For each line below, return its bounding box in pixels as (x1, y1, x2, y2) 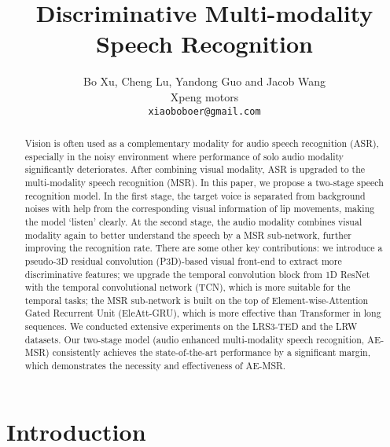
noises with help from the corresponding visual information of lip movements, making (24, 202, 375, 215)
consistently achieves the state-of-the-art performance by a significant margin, (52, 346, 371, 359)
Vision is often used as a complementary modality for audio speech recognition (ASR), (24, 136, 379, 149)
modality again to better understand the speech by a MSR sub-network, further (24, 228, 351, 241)
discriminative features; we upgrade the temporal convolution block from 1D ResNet (24, 267, 370, 280)
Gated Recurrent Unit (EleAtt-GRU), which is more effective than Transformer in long (24, 306, 381, 320)
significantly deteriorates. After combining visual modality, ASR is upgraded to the (24, 163, 366, 176)
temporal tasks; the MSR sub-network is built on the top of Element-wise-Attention (24, 293, 369, 306)
